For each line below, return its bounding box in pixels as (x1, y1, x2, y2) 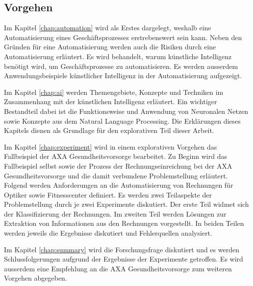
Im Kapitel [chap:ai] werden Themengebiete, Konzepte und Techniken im (4, 87, 224, 97)
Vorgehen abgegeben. (4, 273, 67, 283)
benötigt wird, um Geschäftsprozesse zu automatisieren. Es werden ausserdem (4, 61, 238, 71)
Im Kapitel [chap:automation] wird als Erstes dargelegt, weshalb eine (4, 22, 211, 33)
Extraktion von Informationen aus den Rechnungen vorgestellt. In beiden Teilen (4, 218, 244, 228)
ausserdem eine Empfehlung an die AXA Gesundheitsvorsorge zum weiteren (4, 263, 232, 273)
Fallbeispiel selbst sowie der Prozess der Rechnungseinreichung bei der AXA (4, 160, 232, 171)
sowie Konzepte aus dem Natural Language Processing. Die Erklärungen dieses (4, 115, 241, 126)
